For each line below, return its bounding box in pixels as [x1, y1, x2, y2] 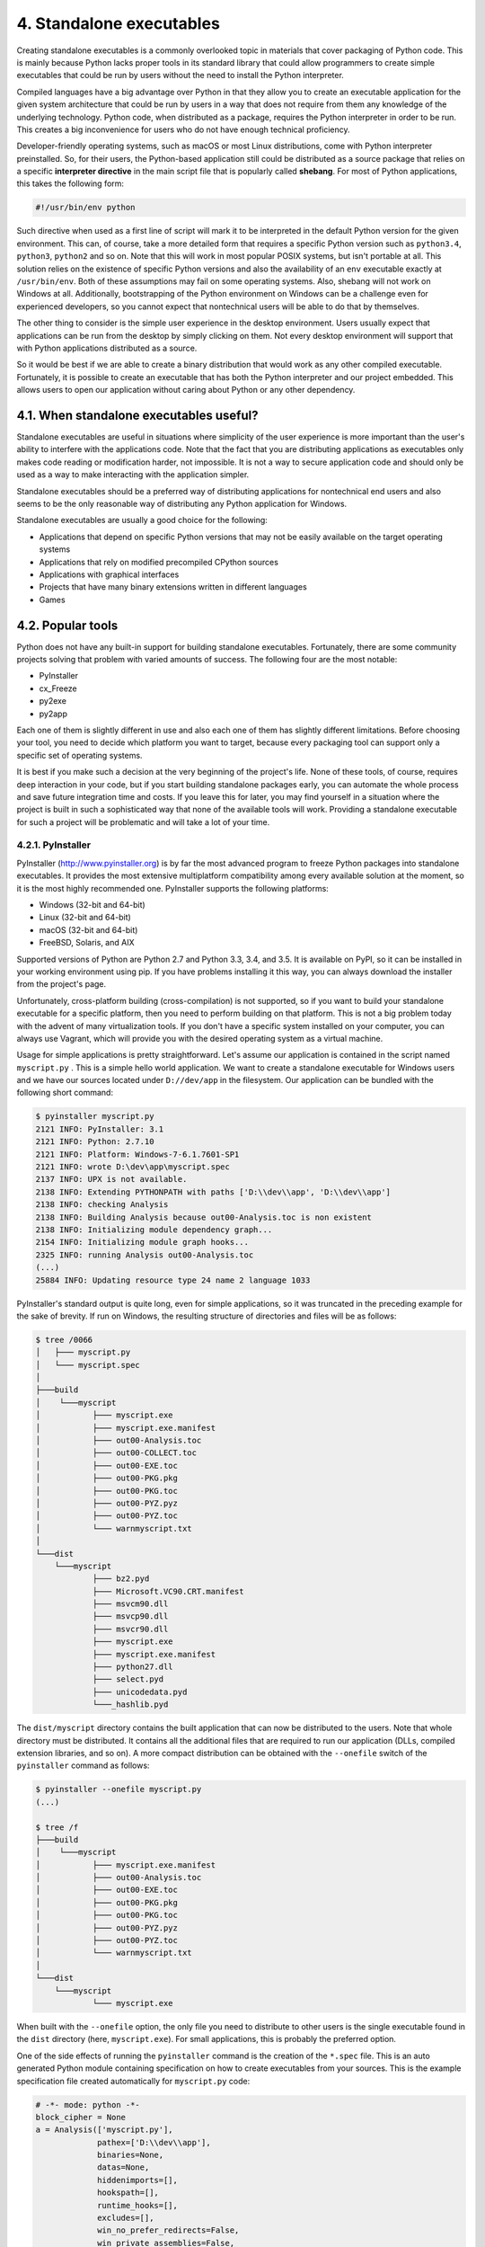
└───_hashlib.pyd [92, 1700, 169, 1710]
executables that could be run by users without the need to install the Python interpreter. [16, 70, 345, 81]
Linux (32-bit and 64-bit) [39, 912, 132, 923]
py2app [39, 708, 67, 719]
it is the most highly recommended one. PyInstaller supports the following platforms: [16, 883, 330, 893]
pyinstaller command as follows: [16, 1760, 150, 1771]
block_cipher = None [35, 2112, 126, 2122]
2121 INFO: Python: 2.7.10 [35, 1137, 154, 1147]
